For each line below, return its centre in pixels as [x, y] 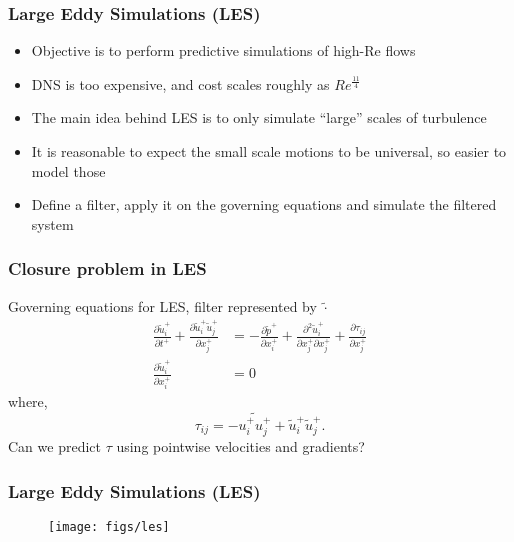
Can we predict [54, 446]
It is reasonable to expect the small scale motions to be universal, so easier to [269, 151]
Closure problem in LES [107, 268]
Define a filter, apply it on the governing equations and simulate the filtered [264, 204]
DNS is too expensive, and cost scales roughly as [180, 83]
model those [68, 170]
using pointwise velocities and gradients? [240, 446]
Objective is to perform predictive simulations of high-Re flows [223, 50]
